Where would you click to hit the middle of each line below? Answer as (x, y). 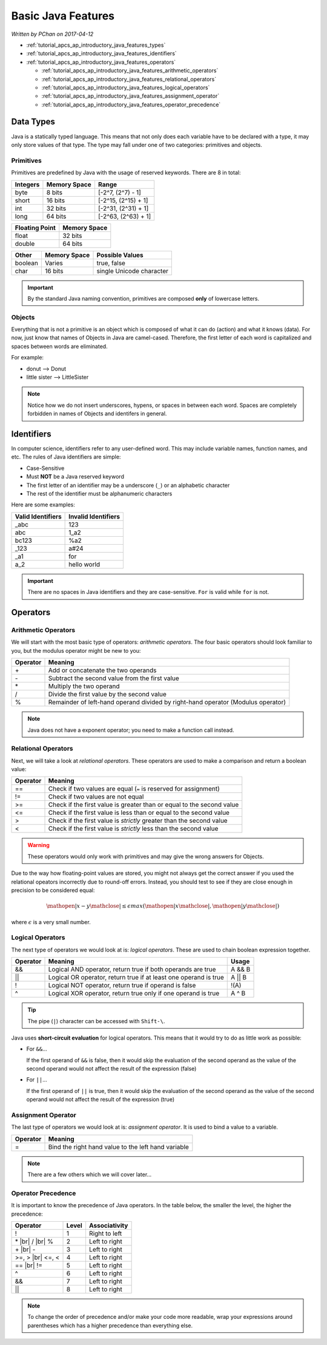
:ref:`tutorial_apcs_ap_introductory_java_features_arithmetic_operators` (130, 70)
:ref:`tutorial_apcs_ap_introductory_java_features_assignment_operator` (130, 96)
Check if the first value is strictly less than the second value (133, 829)
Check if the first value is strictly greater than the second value (138, 821)
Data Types (33, 122)
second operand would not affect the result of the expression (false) (111, 1069)
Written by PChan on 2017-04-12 (52, 34)
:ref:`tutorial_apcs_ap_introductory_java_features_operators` (101, 62)
